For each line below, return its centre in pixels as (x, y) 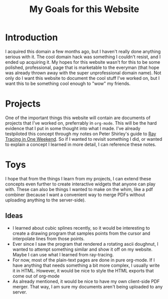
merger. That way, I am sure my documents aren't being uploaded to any (88, 286)
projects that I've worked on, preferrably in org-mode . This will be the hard (81, 123)
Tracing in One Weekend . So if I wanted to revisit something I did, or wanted (84, 139)
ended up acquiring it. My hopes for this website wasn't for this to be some (83, 62)
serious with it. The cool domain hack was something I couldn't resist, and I (83, 57)
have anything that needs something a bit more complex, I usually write (86, 265)
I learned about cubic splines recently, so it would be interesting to (81, 228)
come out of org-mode (36, 276)
